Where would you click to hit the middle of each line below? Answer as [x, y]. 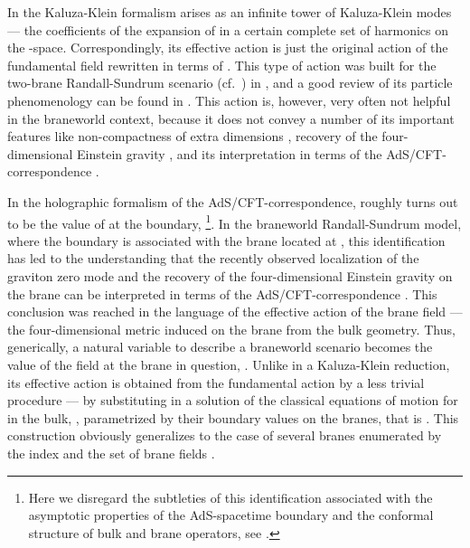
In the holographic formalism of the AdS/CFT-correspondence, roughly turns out [233, 201]
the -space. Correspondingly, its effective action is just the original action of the [228, 47]
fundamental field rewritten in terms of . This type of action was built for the [222, 65]
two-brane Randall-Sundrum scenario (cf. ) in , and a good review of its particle [230, 83]
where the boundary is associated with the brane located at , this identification [226, 240]
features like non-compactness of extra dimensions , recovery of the [193, 136]
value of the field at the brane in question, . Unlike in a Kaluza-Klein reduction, [229, 364]
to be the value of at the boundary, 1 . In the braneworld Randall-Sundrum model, [235, 222]
